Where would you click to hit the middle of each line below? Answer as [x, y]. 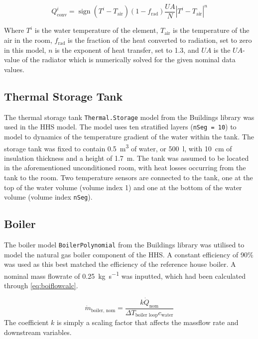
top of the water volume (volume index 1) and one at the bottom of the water [123, 187]
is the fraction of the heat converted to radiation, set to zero [160, 40]
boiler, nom [103, 310]
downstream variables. [38, 332]
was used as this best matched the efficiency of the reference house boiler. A [120, 264]
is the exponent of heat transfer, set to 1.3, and [127, 50]
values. [14, 69]
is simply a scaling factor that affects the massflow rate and [148, 322]
